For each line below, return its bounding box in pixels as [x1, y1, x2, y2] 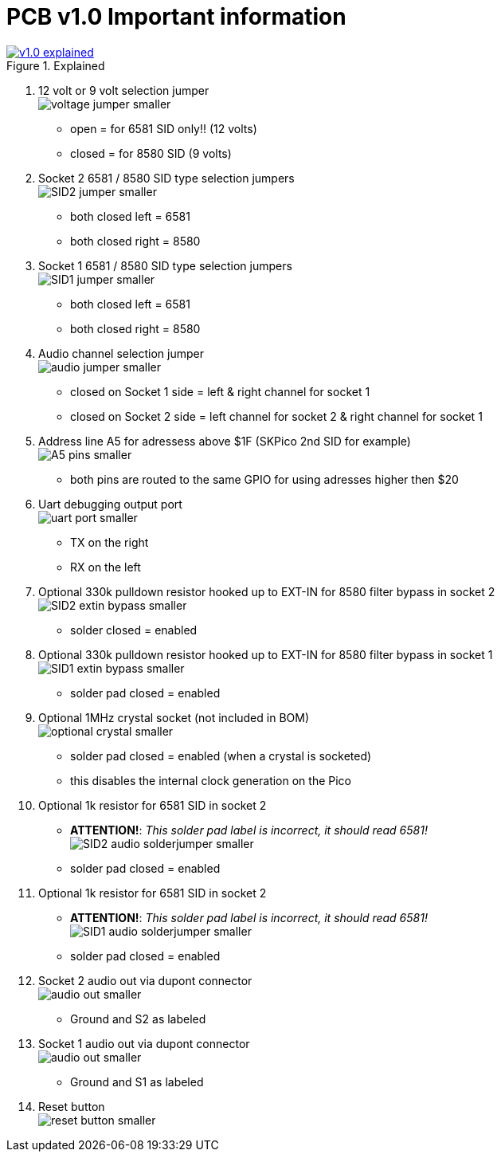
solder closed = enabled [70, 622, 198, 637]
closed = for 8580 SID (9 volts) [70, 146, 232, 160]
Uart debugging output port [38, 497, 182, 511]
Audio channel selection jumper [38, 346, 205, 360]
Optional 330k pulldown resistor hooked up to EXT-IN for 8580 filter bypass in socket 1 [38, 647, 493, 661]
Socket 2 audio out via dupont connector [38, 973, 252, 987]
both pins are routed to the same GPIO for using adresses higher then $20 [70, 472, 459, 486]
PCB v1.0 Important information [6, 3, 346, 30]
